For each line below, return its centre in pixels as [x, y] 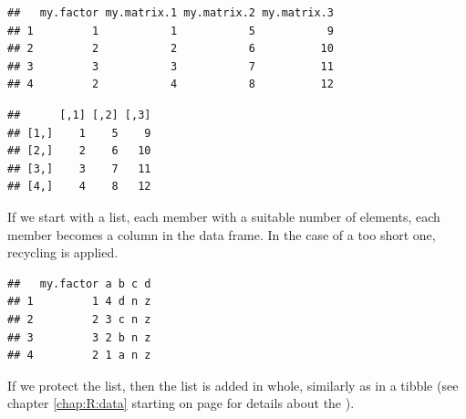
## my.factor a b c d [79, 283]
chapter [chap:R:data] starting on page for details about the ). [181, 403]
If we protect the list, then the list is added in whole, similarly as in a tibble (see [233, 385]
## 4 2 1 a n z [79, 356]
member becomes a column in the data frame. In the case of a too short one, [222, 234]
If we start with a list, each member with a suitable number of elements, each [224, 216]
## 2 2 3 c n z [79, 319]
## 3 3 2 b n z [79, 337]
